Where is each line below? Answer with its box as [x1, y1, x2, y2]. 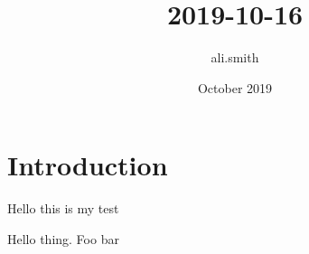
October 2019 [197, 78, 273, 97]
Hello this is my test [7, 199, 119, 218]
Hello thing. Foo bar [7, 229, 119, 248]
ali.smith [211, 48, 259, 67]
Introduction [7, 146, 168, 183]
